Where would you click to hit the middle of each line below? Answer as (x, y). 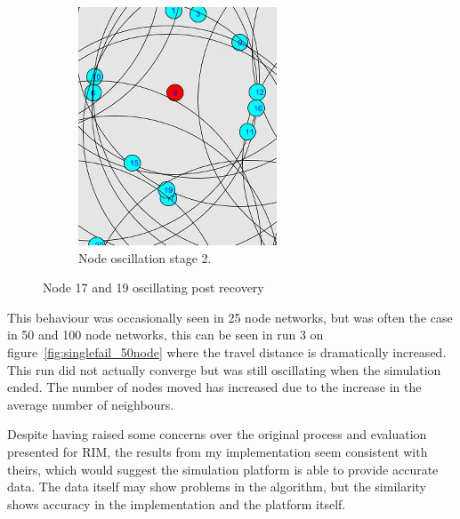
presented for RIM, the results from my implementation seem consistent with (218, 451)
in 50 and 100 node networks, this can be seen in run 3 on (165, 335)
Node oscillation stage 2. (145, 257)
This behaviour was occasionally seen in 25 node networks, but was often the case (230, 317)
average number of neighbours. (91, 404)
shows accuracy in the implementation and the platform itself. (177, 503)
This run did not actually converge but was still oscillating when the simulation (224, 369)
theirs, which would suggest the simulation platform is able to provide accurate (223, 469)
